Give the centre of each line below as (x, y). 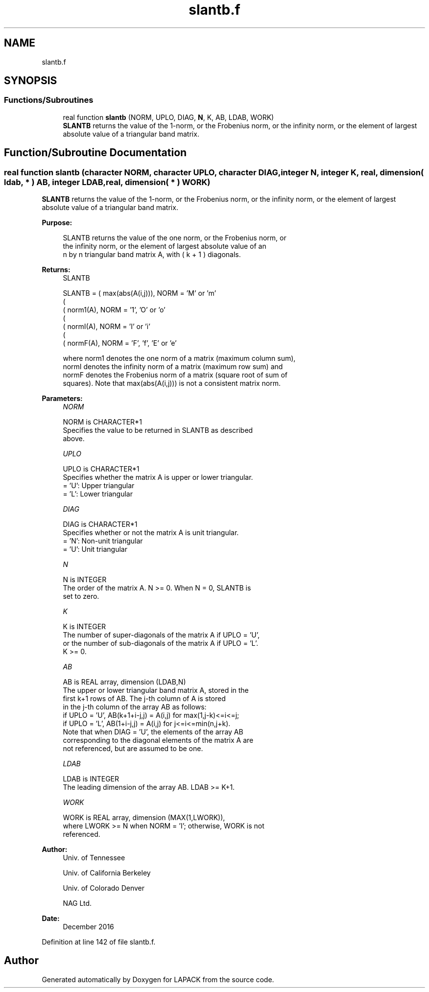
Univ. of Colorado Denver (104, 888)
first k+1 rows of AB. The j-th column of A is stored (144, 699)
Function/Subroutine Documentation (95, 153)
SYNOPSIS (31, 81)
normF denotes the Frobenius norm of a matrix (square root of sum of (175, 375)
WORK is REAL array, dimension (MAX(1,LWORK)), (144, 818)
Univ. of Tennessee (94, 858)
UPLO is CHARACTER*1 (101, 469)
